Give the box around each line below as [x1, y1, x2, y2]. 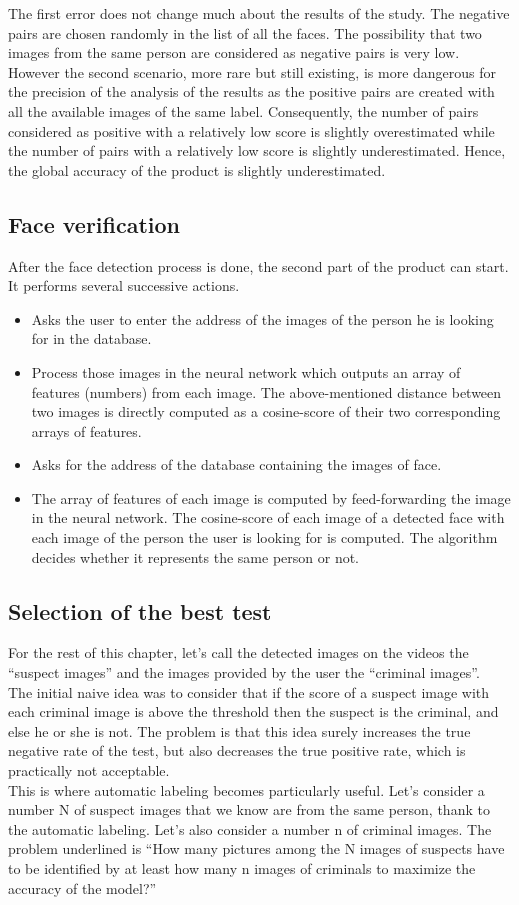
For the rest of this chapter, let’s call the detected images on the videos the [8, 642, 469, 663]
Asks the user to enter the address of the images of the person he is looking [31, 308, 494, 329]
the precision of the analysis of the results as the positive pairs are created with [8, 81, 495, 102]
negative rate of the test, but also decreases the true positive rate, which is [8, 740, 466, 761]
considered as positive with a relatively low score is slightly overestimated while [8, 120, 495, 141]
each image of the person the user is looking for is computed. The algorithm [31, 527, 498, 548]
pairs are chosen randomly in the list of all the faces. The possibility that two [8, 22, 482, 43]
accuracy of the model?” [8, 877, 157, 898]
